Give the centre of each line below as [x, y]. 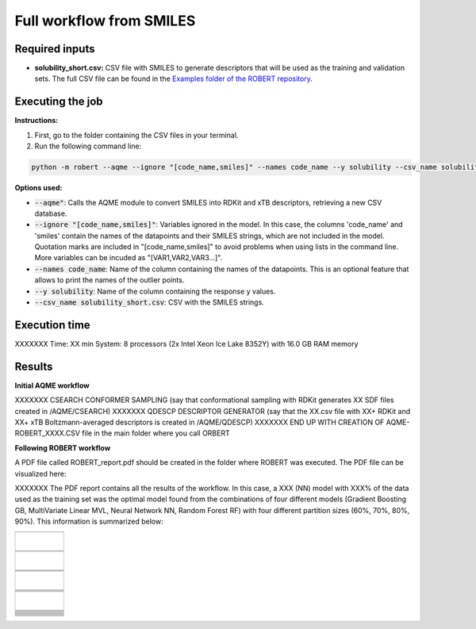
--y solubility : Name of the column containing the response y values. [155, 291]
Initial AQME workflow [52, 385]
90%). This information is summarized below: [89, 522]
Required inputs [55, 49]
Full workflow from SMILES [105, 21]
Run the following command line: [88, 146]
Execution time [52, 325]
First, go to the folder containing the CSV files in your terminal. [136, 135]
